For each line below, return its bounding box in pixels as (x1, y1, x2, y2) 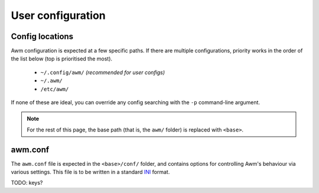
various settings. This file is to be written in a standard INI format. (11, 169, 170, 176)
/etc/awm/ (40, 86, 69, 92)
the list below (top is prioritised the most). (11, 55, 112, 62)
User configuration (11, 9, 106, 22)
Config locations (11, 31, 74, 41)
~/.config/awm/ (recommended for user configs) (40, 69, 165, 76)
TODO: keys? (11, 179, 43, 186)
